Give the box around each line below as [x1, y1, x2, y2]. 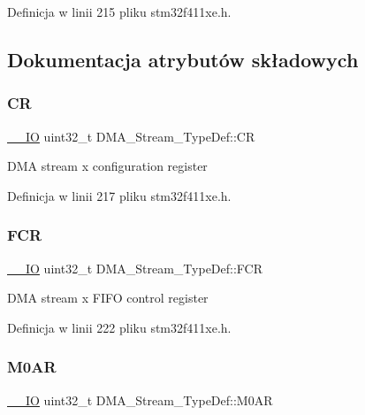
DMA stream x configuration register [7, 157, 208, 175]
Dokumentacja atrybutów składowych [7, 45, 359, 73]
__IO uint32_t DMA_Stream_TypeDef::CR [7, 127, 255, 145]
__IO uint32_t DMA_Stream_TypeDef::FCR [7, 258, 263, 277]
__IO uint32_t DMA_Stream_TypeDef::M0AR [7, 390, 273, 409]
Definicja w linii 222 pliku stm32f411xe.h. [7, 318, 232, 336]
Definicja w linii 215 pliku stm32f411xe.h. [7, 3, 232, 20]
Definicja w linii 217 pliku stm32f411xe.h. [7, 186, 232, 204]
